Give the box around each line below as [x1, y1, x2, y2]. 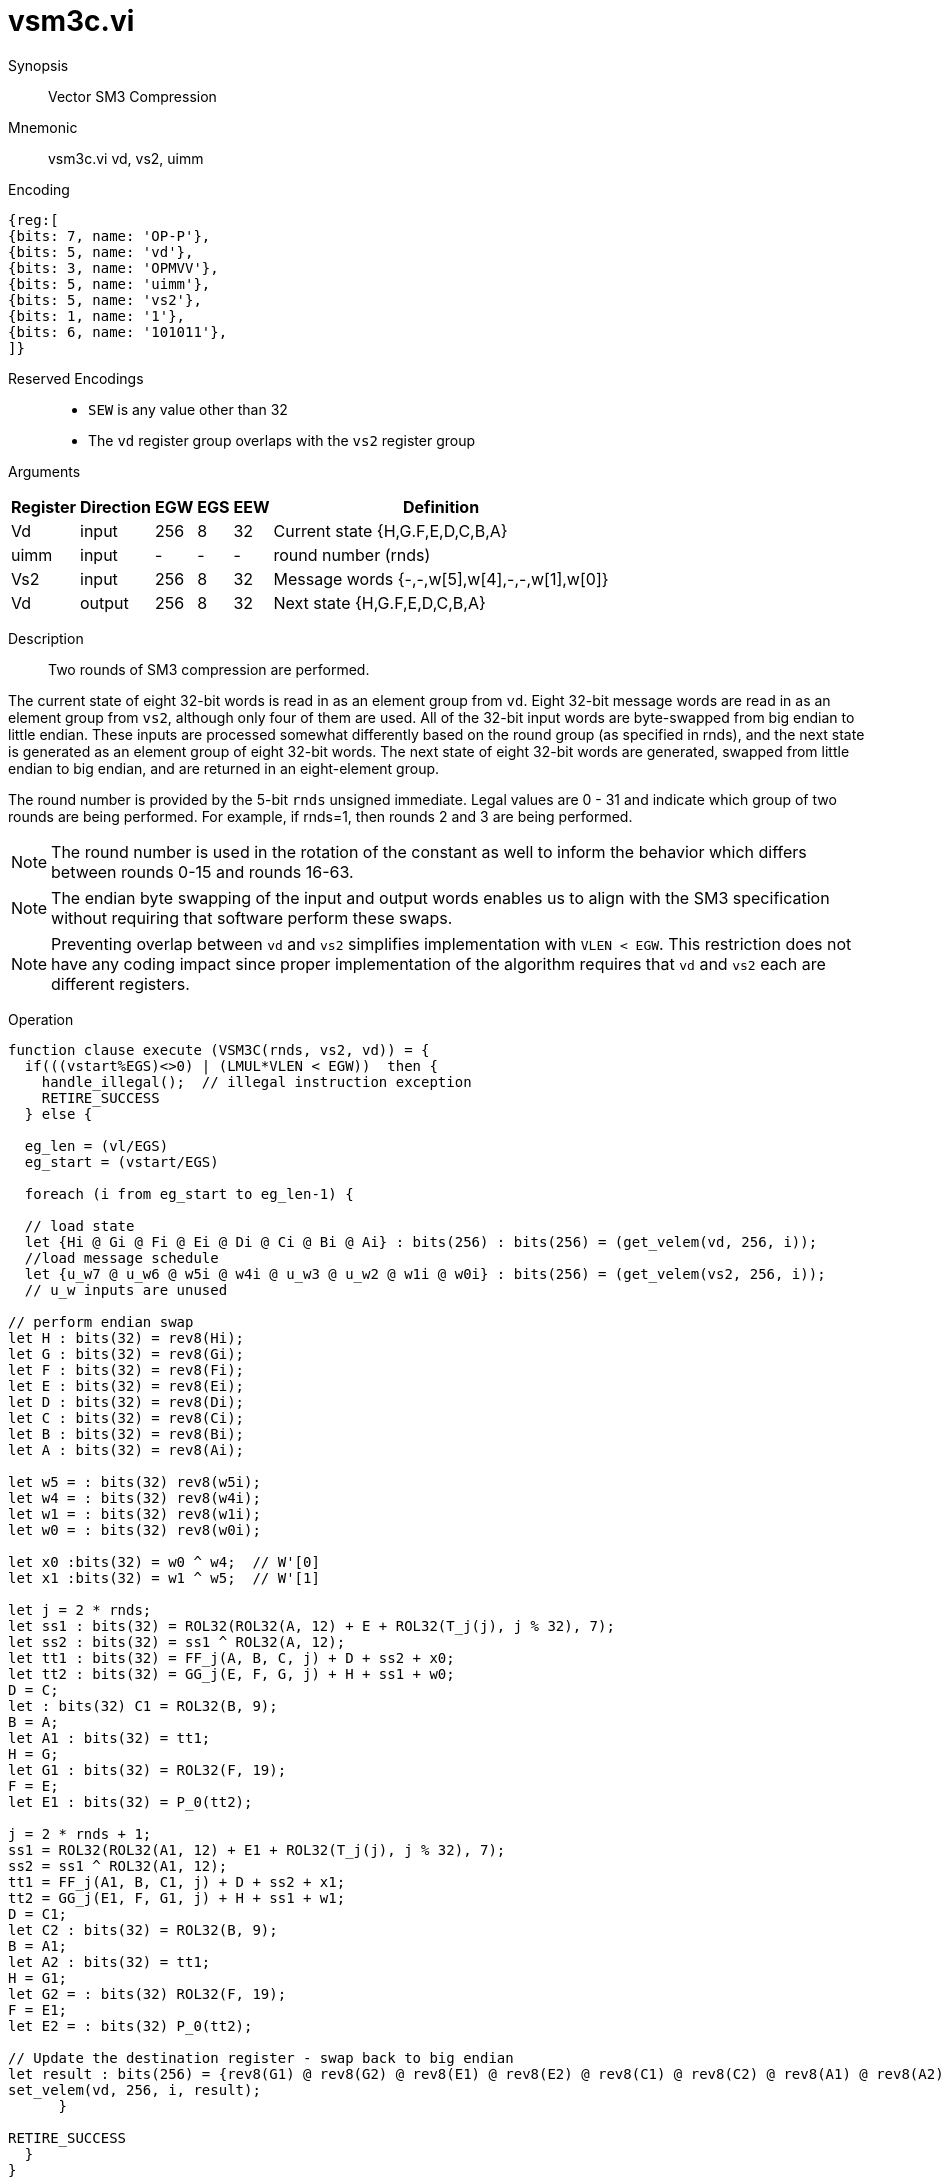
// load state [24, 1217, 135, 1234]
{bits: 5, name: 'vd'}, [8, 243, 194, 260]
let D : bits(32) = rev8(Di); [8, 1393, 245, 1410]
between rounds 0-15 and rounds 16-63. [51, 861, 354, 882]
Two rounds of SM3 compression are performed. [48, 660, 370, 678]
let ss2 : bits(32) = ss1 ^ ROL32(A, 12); [8, 1633, 346, 1650]
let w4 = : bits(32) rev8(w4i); [8, 1489, 261, 1506]
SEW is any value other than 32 [88, 400, 288, 418]
